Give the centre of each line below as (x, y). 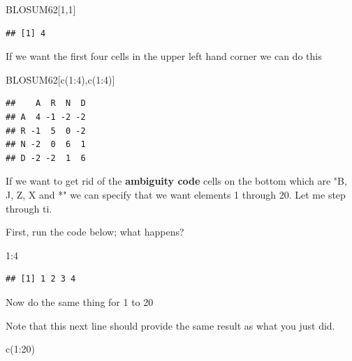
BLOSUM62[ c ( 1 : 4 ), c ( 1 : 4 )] (60, 79)
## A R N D (46, 103)
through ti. (29, 208)
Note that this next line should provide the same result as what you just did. (170, 325)
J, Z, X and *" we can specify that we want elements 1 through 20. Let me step (176, 194)
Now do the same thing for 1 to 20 (80, 301)
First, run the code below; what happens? (95, 232)
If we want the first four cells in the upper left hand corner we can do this (164, 56)
